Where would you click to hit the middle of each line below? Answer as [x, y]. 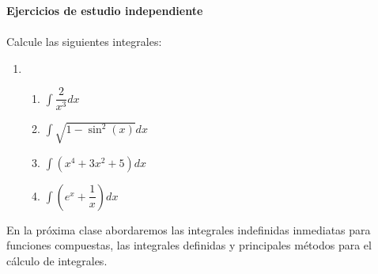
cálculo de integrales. [57, 260]
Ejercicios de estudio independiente [105, 10]
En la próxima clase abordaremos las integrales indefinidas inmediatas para [189, 229]
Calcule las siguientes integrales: [84, 42]
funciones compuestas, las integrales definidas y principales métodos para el [189, 245]
